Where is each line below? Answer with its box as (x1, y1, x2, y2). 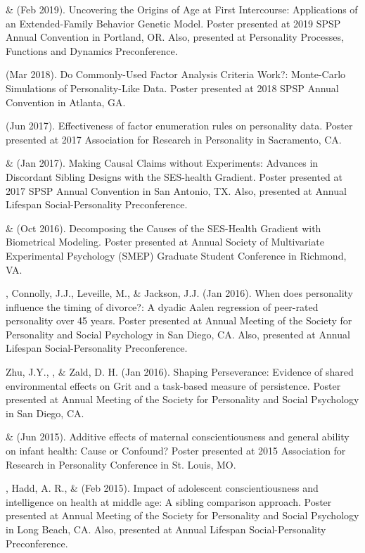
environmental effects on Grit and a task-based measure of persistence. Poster (6, 378, 341, 393)
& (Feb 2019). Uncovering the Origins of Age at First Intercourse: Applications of (6, 2, 358, 16)
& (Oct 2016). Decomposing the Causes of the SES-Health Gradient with (6, 220, 321, 235)
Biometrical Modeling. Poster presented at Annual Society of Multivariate (6, 234, 324, 249)
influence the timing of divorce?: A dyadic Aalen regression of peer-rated (6, 299, 319, 314)
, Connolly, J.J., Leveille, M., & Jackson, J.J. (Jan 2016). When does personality (6, 286, 354, 300)
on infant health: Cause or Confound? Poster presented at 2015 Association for (6, 443, 346, 458)
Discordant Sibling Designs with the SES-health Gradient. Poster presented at (6, 169, 343, 184)
